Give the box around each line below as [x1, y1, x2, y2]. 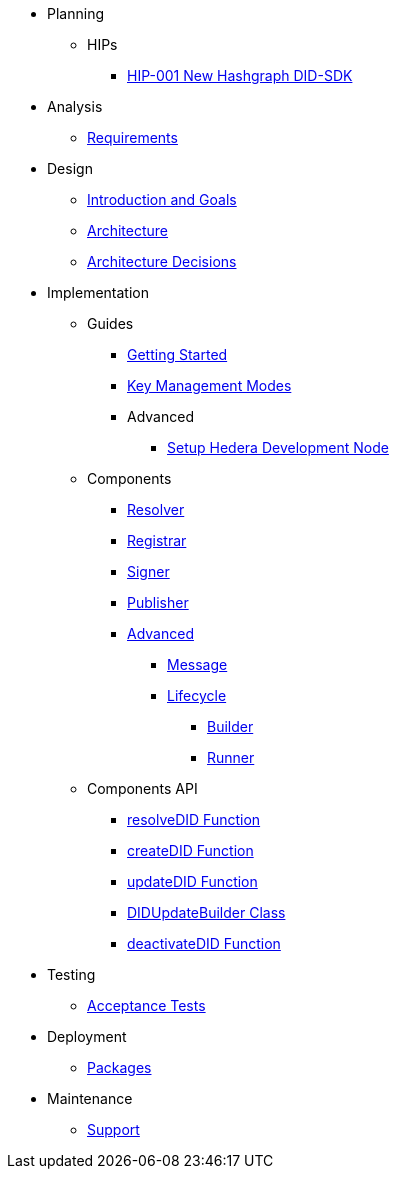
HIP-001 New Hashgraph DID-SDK [127, 67, 353, 84]
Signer [127, 563, 170, 580]
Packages [87, 1059, 152, 1076]
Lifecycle [167, 687, 227, 704]
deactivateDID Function [127, 935, 281, 952]
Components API [87, 780, 198, 797]
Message [167, 656, 228, 673]
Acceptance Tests [87, 997, 206, 1014]
